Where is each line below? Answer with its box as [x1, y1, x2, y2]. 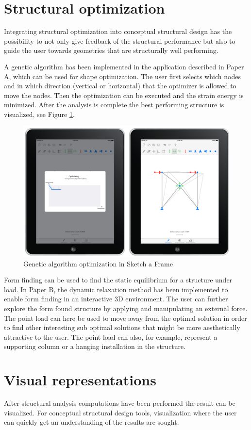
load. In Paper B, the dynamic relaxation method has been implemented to [4, 284, 228, 294]
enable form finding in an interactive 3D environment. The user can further [4, 294, 228, 304]
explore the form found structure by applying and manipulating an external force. [4, 303, 248, 313]
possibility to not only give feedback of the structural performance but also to [4, 35, 235, 46]
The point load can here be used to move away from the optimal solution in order [4, 313, 247, 323]
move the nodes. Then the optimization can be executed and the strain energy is [4, 90, 244, 100]
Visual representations [4, 370, 156, 390]
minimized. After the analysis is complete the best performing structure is [4, 99, 224, 110]
